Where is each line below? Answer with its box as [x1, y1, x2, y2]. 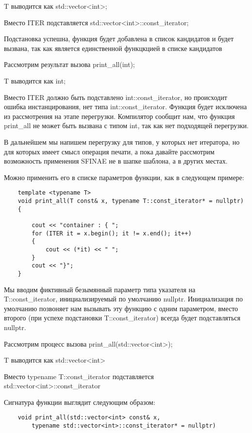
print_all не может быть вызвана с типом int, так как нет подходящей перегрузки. [4, 120, 249, 131]
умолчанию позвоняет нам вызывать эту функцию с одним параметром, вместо [4, 303, 238, 313]
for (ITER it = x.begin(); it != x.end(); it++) [32, 230, 192, 237]
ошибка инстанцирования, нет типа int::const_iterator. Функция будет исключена [4, 101, 247, 112]
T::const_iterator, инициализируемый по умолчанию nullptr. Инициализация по [4, 294, 243, 304]
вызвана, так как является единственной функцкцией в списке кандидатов [4, 43, 222, 53]
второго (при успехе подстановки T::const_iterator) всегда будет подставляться [4, 313, 240, 323]
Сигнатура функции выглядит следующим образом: [4, 397, 155, 407]
